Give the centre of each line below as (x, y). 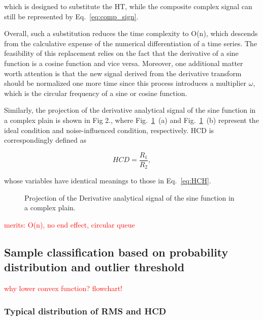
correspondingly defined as (45, 140)
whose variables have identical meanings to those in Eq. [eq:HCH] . (108, 181)
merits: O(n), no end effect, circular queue (70, 225)
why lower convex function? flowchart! (63, 288)
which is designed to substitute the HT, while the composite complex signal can (128, 6)
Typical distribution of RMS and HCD (85, 311)
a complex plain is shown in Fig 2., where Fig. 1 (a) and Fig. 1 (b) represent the (131, 120)
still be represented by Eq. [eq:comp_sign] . (71, 16)
